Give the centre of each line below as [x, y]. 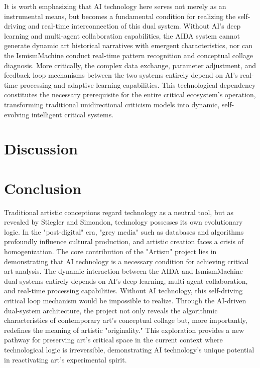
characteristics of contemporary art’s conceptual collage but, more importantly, [126, 320]
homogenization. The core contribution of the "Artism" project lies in [110, 251]
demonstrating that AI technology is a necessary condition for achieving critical [126, 261]
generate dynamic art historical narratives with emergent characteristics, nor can [128, 45]
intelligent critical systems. [73, 114]
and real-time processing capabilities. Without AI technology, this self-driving [123, 291]
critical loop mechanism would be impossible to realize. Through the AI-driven [125, 300]
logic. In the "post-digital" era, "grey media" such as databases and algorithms [124, 231]
